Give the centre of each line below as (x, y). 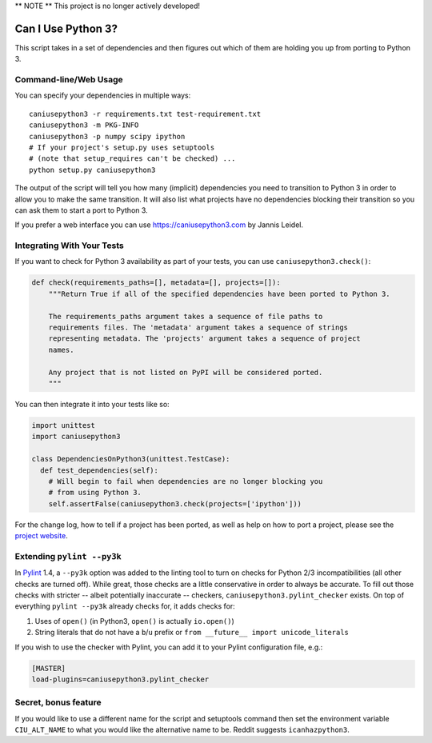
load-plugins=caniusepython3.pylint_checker (120, 679)
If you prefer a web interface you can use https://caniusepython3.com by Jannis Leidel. (159, 225)
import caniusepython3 (76, 437)
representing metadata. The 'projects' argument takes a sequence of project (205, 339)
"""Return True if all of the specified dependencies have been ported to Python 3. (220, 294)
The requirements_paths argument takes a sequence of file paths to (186, 316)
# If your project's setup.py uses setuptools (122, 148)
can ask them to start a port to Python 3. (81, 210)
